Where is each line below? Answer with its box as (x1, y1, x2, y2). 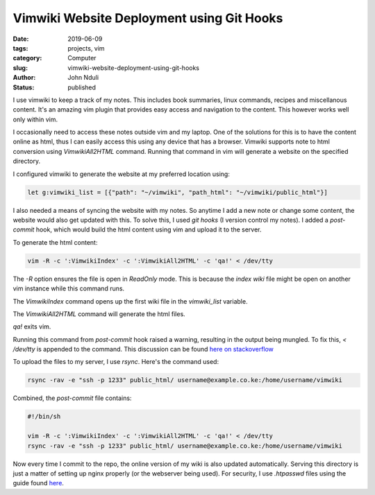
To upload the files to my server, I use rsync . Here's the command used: (12, 358, 219, 366)
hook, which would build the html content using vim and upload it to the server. (35, 225, 262, 234)
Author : (12, 73, 36, 82)
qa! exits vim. (12, 322, 51, 331)
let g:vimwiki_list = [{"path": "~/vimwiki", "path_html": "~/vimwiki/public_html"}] (27, 188, 328, 196)
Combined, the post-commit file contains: (12, 394, 132, 402)
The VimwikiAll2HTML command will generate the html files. (12, 309, 185, 318)
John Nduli (67, 73, 99, 82)
